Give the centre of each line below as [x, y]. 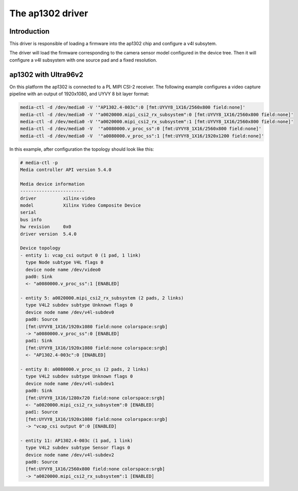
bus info [31, 220]
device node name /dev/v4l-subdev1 [70, 384]
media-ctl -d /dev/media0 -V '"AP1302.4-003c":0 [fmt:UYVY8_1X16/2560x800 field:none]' [133, 107]
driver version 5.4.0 [48, 234]
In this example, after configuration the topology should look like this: [82, 149]
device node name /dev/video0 [63, 269]
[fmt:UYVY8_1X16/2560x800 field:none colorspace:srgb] [95, 469]
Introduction [29, 31]
